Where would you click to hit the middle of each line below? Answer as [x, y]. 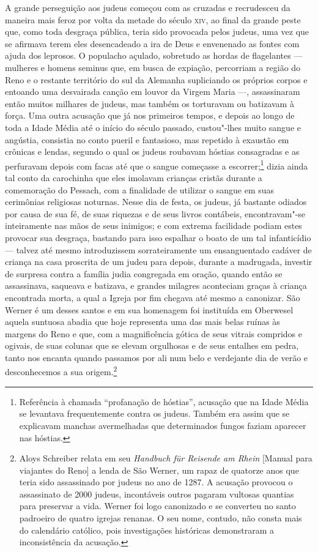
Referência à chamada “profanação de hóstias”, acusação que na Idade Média [164, 401]
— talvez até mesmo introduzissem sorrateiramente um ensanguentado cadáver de [158, 249]
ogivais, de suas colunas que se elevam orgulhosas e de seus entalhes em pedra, [152, 345]
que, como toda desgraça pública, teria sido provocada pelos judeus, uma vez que [157, 32]
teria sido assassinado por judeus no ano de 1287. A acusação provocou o [156, 482]
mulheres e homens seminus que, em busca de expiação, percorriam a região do [153, 67]
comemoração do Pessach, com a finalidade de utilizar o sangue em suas [140, 189]
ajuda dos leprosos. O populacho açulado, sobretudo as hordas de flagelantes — [154, 55]
